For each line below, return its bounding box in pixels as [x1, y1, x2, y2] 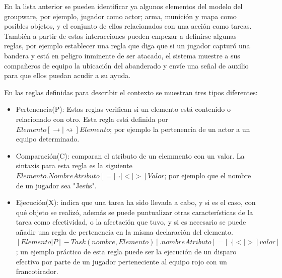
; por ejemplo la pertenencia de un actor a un [110, 123, 250, 134]
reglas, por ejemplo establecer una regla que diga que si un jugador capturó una [4, 40, 250, 51]
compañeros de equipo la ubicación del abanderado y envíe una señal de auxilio [4, 60, 249, 71]
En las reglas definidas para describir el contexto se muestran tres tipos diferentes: [4, 87, 258, 97]
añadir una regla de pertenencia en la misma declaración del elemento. [16, 226, 233, 237]
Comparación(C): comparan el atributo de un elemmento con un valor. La [16, 150, 245, 161]
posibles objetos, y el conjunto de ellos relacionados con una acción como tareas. [4, 21, 252, 31]
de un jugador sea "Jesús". [16, 180, 97, 190]
